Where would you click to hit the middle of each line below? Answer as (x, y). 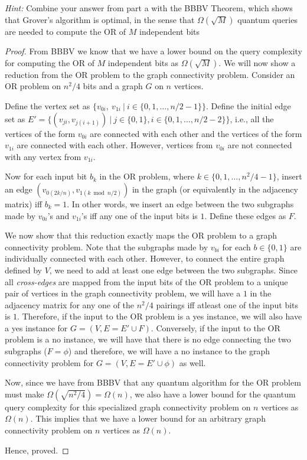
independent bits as (143, 62)
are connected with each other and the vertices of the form (196, 133)
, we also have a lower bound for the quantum (213, 394)
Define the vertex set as (48, 105)
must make (25, 394)
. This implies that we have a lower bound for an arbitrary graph (148, 418)
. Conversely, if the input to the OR (215, 327)
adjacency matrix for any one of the (70, 304)
